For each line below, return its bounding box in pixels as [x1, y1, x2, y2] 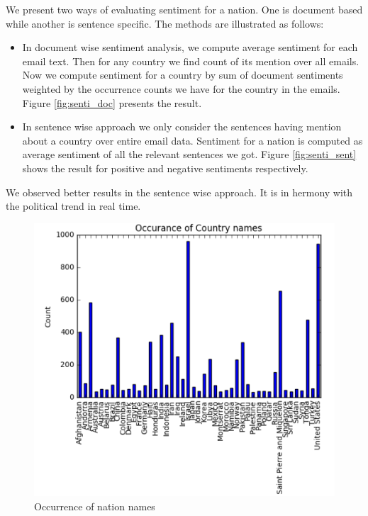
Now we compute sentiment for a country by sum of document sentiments [22, 67, 343, 82]
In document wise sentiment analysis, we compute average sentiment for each [22, 40, 358, 55]
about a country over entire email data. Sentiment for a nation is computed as [22, 133, 363, 147]
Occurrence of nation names [34, 498, 155, 513]
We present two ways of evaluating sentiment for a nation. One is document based [6, 2, 363, 16]
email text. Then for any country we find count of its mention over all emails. [22, 53, 359, 68]
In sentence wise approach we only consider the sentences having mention [22, 119, 342, 134]
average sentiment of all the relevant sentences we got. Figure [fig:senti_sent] [22, 147, 357, 162]
